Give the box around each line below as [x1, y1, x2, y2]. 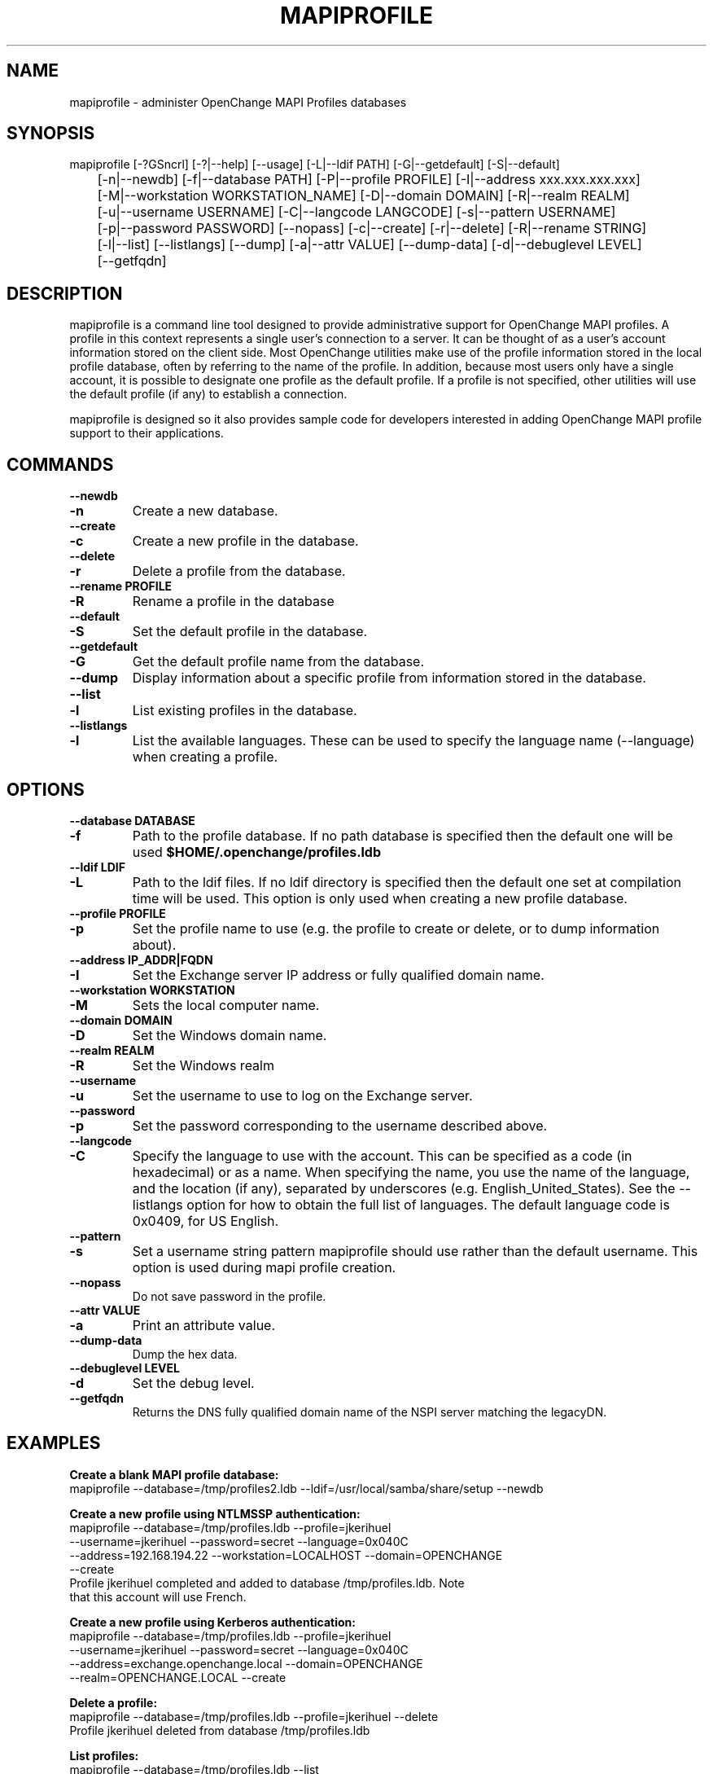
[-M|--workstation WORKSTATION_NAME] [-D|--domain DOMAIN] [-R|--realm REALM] [97, 187, 630, 204]
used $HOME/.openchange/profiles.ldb [132, 843, 382, 860]
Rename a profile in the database [132, 593, 335, 610]
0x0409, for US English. [132, 1212, 279, 1229]
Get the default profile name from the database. [132, 653, 425, 670]
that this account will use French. [69, 1589, 247, 1604]
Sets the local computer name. [132, 996, 320, 1013]
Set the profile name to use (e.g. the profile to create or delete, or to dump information [132, 920, 660, 937]
